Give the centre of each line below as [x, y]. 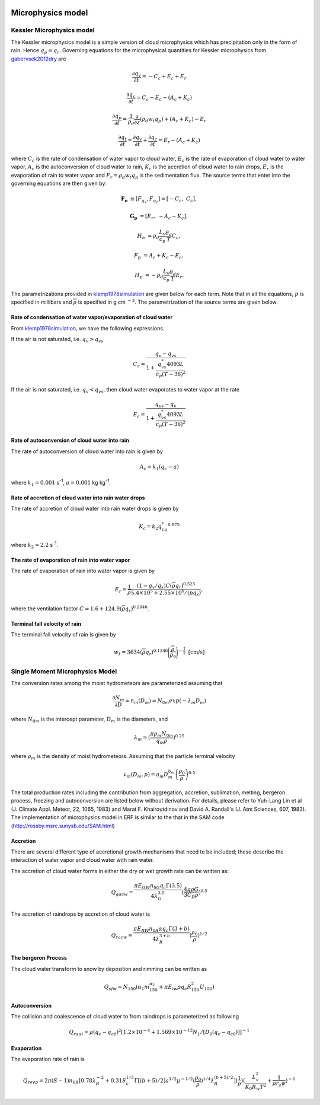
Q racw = [122, 936]
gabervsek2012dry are [39, 59]
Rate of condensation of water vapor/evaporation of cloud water [92, 317]
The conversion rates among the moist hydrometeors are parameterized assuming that [117, 683]
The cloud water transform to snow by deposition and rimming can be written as [109, 969]
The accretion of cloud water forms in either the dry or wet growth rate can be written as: [120, 871]
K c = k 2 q [151, 527]
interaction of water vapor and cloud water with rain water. [82, 860]
